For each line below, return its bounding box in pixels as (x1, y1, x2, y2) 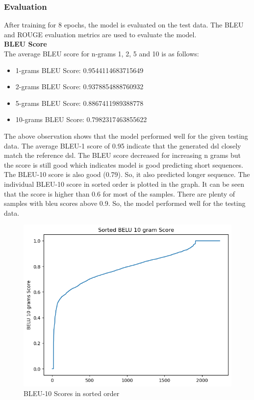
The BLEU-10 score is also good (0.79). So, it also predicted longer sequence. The (4, 169, 250, 179)
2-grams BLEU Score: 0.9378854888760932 (15, 81, 144, 92)
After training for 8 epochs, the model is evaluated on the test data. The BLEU (4, 20, 244, 30)
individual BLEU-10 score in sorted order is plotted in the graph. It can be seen (4, 178, 244, 189)
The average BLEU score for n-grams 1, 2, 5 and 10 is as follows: (4, 49, 199, 58)
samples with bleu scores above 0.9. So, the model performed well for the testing (4, 198, 246, 208)
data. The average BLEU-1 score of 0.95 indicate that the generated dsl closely (4, 140, 241, 150)
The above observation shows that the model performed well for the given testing (4, 130, 248, 141)
